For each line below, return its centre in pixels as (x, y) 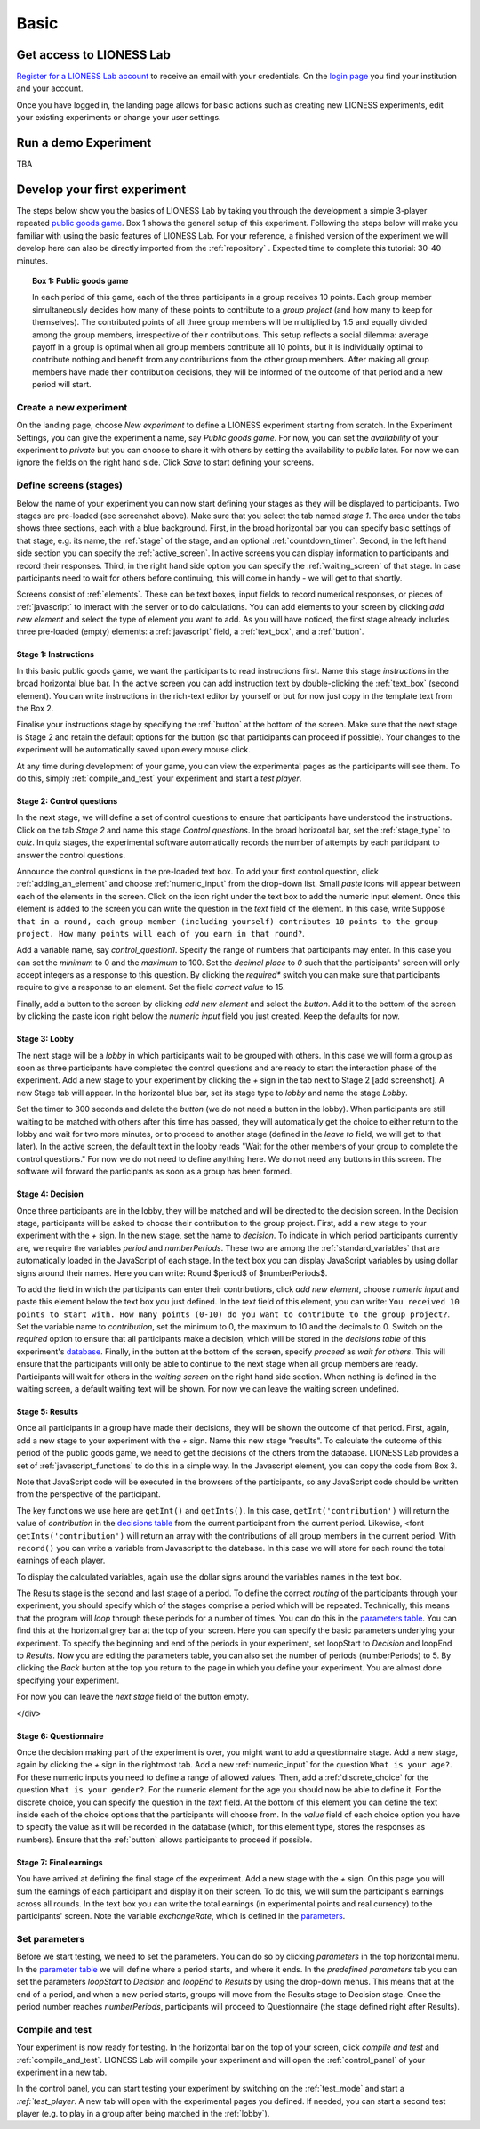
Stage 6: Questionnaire (60, 1735)
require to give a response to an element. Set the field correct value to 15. (151, 987)
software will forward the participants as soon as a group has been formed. (154, 1172)
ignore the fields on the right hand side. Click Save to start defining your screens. (165, 462)
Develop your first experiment (101, 189)
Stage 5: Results (48, 1412)
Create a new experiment (72, 407)
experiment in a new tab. (62, 2072)
